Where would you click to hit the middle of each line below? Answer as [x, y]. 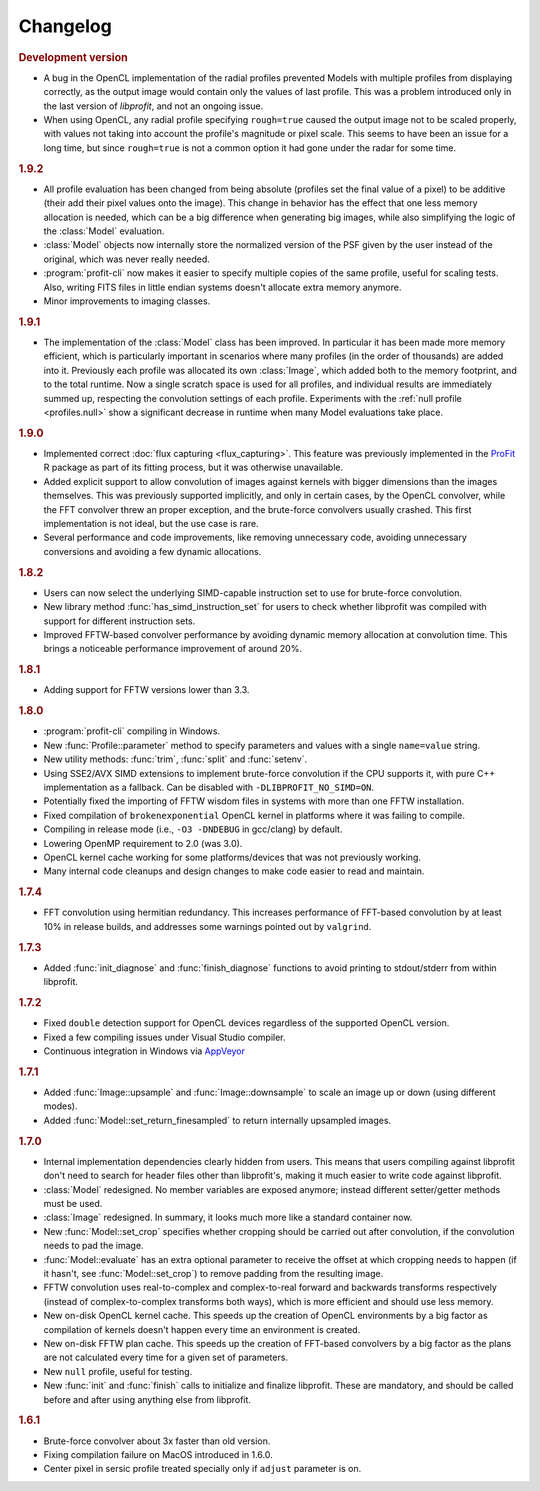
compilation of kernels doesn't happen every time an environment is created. [202, 1329]
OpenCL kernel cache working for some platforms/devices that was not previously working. [232, 857]
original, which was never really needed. [126, 259]
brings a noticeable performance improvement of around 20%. [172, 649]
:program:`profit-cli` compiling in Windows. [131, 731]
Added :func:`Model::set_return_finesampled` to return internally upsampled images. [217, 1120]
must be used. [73, 1204]
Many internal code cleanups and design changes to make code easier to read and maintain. [234, 871]
